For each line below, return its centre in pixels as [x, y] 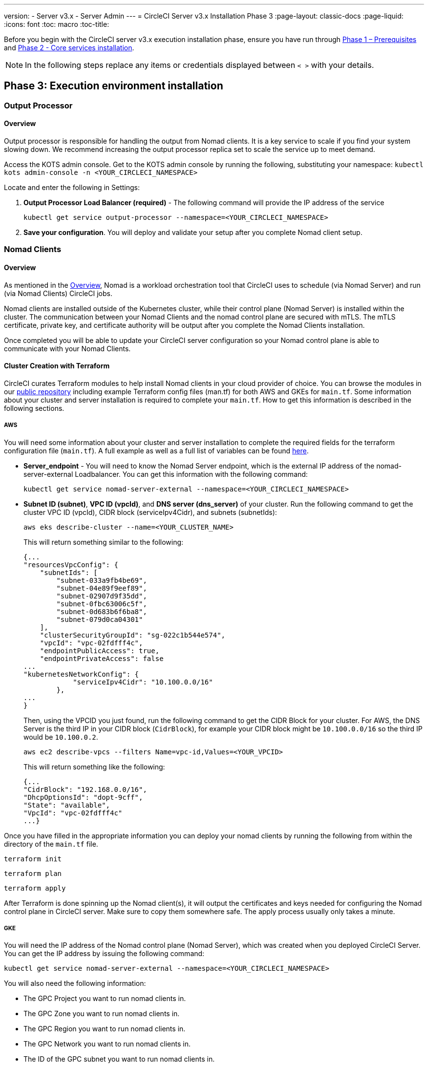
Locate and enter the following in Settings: [72, 188]
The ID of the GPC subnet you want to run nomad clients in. [119, 1059]
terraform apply [35, 888]
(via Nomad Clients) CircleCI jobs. [58, 293]
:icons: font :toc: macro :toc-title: [57, 24]
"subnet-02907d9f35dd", [102, 596]
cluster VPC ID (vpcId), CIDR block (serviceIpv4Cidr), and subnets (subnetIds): [150, 512]
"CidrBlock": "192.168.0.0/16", [85, 789]
